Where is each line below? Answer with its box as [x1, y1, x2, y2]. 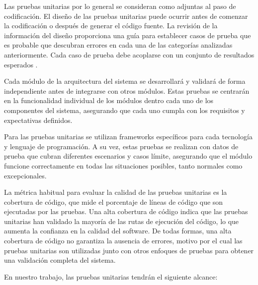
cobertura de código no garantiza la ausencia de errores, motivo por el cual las [4, 235, 243, 246]
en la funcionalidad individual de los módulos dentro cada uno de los [4, 95, 214, 106]
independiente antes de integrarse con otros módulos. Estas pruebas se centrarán [4, 85, 250, 96]
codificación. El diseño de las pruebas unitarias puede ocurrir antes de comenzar [4, 10, 248, 21]
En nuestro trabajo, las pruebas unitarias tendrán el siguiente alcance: [4, 271, 218, 282]
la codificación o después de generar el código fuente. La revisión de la [4, 20, 218, 31]
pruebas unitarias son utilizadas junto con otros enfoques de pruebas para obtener [4, 245, 254, 255]
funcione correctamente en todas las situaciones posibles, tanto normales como [4, 160, 243, 171]
